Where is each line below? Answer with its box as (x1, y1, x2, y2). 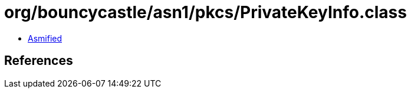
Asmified (28, 33, 63, 43)
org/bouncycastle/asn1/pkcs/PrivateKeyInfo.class (4, 2, 407, 22)
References (4, 53, 73, 68)
